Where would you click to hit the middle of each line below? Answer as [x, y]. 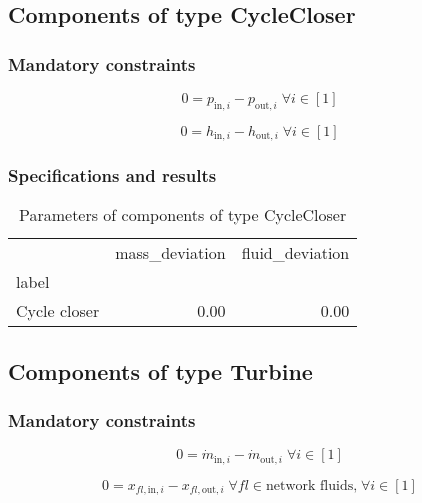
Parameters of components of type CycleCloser [182, 215]
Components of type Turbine [160, 370]
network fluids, [311, 485]
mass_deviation [170, 253]
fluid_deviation [295, 253]
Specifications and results [112, 175]
